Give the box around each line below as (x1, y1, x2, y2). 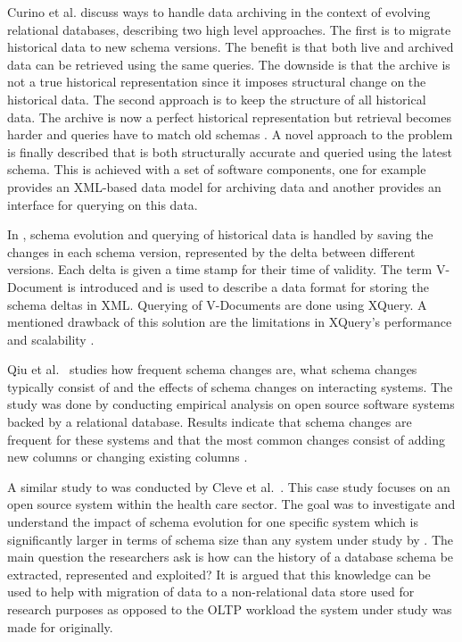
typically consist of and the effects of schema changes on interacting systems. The (7, 377, 453, 396)
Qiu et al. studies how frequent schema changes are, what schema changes (7, 360, 417, 379)
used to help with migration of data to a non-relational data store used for (7, 582, 415, 601)
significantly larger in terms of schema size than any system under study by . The (7, 529, 454, 548)
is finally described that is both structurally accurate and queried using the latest (7, 142, 452, 161)
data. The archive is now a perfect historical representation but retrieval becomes (7, 107, 451, 126)
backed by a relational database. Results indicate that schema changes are (7, 413, 412, 431)
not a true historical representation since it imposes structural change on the (7, 72, 426, 91)
